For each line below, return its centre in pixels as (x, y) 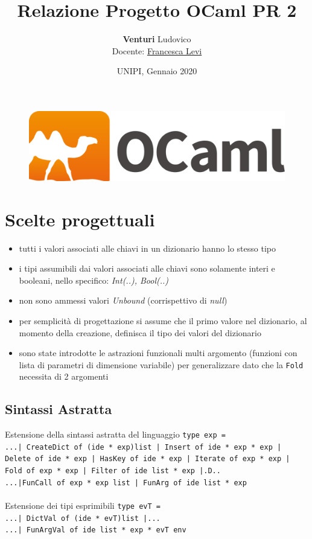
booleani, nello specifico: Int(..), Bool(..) (94, 280)
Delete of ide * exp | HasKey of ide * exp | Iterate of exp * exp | (148, 459)
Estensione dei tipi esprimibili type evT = (83, 506)
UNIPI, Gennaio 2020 (157, 71)
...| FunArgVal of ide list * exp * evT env (96, 530)
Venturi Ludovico (157, 39)
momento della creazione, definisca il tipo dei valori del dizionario (140, 332)
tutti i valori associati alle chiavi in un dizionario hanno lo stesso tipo (147, 248)
